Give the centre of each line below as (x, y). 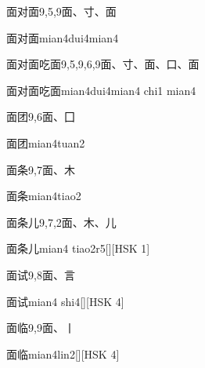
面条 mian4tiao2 (44, 196)
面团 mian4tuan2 (46, 142)
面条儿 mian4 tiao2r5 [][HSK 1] (78, 248)
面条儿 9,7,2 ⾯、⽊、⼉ (61, 222)
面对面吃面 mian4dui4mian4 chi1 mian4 (101, 90)
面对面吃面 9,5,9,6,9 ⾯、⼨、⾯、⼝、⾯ (103, 64)
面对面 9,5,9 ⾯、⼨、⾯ (61, 11)
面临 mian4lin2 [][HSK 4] (63, 353)
